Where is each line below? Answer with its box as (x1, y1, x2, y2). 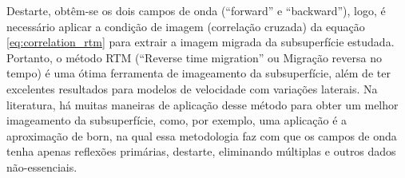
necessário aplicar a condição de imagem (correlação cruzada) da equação (6, 18, 365, 34)
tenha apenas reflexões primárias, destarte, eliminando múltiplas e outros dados (6, 143, 396, 160)
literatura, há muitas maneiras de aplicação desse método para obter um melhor (6, 96, 399, 113)
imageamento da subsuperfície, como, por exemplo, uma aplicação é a (6, 112, 347, 129)
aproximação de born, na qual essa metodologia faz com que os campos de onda (6, 127, 397, 144)
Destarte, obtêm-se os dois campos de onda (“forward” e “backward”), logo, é (6, 2, 386, 18)
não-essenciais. (6, 158, 77, 175)
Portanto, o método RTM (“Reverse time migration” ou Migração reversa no (6, 49, 382, 65)
